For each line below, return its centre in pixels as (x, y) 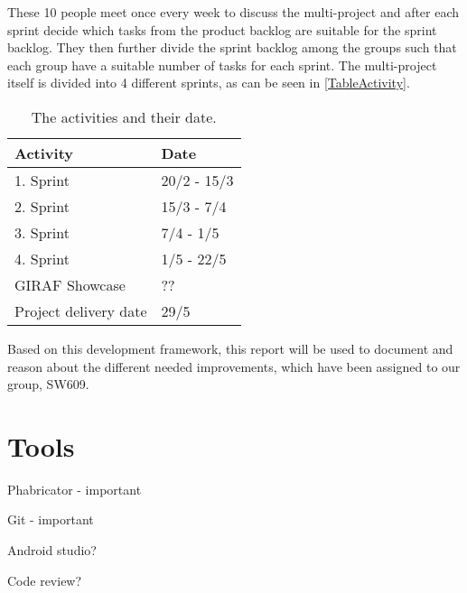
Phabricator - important (75, 489)
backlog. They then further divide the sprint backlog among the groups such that (232, 47)
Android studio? (52, 550)
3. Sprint (42, 232)
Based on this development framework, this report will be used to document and (230, 348)
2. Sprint (42, 206)
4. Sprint (42, 258)
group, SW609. (48, 384)
